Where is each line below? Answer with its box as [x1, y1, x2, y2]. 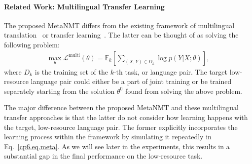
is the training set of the [35, 66, 108, 77]
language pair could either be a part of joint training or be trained [31, 76, 232, 86]
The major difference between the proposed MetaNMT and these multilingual [4, 102, 239, 113]
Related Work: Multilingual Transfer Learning [4, 1, 165, 11]
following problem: [4, 39, 60, 49]
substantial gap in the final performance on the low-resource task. [4, 151, 203, 161]
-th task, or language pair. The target [113, 66, 227, 77]
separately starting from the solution [4, 85, 115, 96]
